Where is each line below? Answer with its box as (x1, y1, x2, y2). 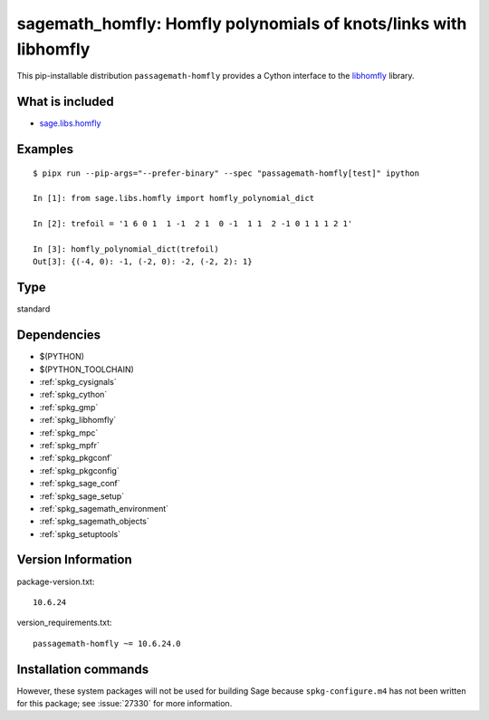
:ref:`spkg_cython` (39, 389, 108, 400)
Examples (16, 141, 74, 158)
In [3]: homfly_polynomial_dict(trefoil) (33, 245, 219, 254)
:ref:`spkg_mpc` (39, 427, 99, 438)
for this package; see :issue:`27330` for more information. (16, 698, 233, 709)
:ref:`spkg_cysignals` (39, 376, 117, 387)
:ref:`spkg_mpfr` (39, 439, 100, 450)
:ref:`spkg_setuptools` (39, 528, 121, 539)
